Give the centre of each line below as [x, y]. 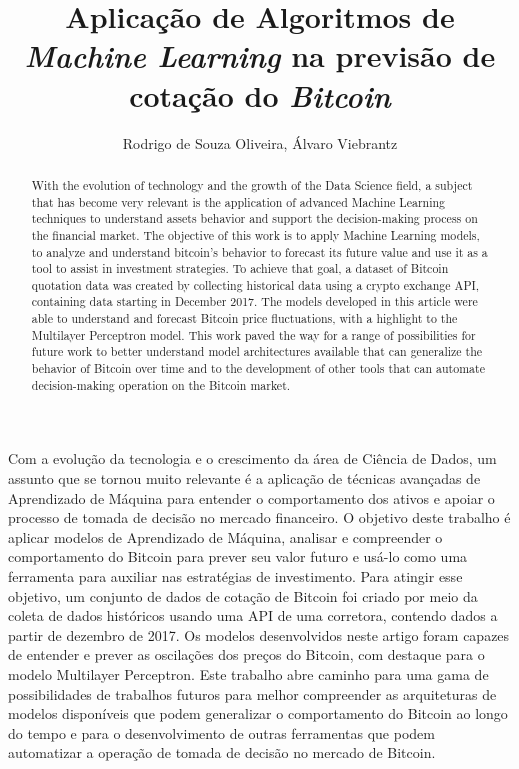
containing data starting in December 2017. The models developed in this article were [254, 301]
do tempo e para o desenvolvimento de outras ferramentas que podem [221, 732]
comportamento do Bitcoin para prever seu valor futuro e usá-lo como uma [238, 556]
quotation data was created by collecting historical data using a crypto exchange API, [255, 284]
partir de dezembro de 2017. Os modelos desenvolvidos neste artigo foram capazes [259, 634]
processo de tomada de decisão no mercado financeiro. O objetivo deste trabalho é [259, 517]
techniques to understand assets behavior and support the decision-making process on [254, 218]
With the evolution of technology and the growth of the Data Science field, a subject [252, 184]
